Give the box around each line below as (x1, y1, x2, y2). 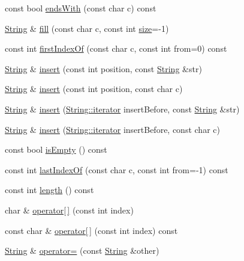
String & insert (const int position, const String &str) (5, 62, 202, 75)
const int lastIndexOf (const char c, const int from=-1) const (5, 163, 228, 176)
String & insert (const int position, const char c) (5, 82, 183, 95)
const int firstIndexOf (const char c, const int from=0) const (5, 42, 227, 55)
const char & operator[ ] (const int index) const (5, 224, 178, 236)
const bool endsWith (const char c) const (5, 2, 156, 14)
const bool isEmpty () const (5, 143, 107, 156)
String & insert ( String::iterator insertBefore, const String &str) (5, 102, 240, 115)
